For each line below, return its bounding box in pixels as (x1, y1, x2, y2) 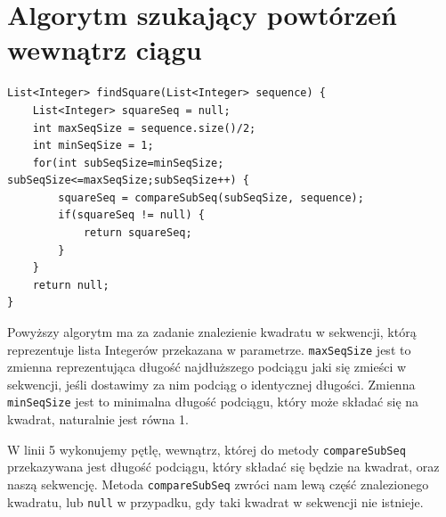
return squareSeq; (83, 226, 192, 240)
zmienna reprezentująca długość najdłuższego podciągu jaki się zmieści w (7, 357, 407, 376)
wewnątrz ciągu (7, 31, 202, 68)
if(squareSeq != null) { (58, 209, 205, 222)
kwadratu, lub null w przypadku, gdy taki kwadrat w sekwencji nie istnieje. (7, 492, 424, 511)
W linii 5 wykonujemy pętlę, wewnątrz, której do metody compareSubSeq (7, 439, 406, 458)
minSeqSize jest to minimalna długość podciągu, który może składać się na (7, 392, 419, 411)
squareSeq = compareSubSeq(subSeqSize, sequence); (58, 191, 364, 204)
